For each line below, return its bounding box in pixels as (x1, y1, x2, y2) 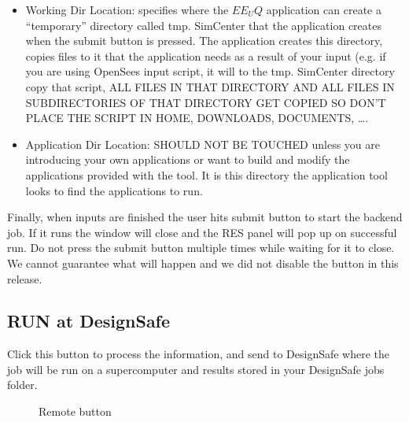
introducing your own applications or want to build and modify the (25, 151, 350, 168)
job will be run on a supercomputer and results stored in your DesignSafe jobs (7, 361, 385, 377)
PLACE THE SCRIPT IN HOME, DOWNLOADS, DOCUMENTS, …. (25, 109, 369, 126)
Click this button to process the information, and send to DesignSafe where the (7, 346, 390, 362)
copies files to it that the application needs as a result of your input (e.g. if (25, 47, 386, 64)
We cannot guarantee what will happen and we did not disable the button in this (7, 254, 399, 271)
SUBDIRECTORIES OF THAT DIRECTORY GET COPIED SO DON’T (25, 94, 386, 110)
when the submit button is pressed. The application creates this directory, (25, 32, 383, 49)
